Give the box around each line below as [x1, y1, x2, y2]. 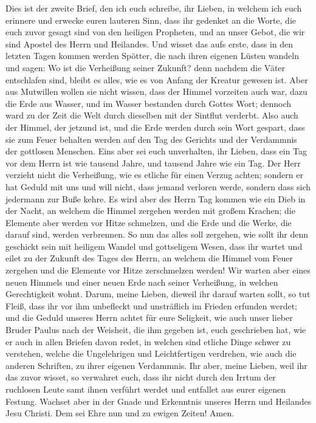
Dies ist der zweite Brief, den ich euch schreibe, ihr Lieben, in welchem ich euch [5, 2, 302, 14]
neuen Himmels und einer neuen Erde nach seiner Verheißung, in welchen [5, 275, 278, 288]
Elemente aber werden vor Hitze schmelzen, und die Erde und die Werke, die [5, 216, 292, 229]
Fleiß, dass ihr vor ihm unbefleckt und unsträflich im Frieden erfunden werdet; [5, 299, 298, 312]
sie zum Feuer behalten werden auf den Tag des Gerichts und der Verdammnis [5, 132, 297, 145]
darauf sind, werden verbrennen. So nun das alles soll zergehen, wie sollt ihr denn [5, 228, 309, 241]
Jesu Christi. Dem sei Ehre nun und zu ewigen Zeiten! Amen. [5, 407, 235, 419]
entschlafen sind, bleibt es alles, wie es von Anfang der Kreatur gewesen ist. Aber [5, 73, 308, 86]
